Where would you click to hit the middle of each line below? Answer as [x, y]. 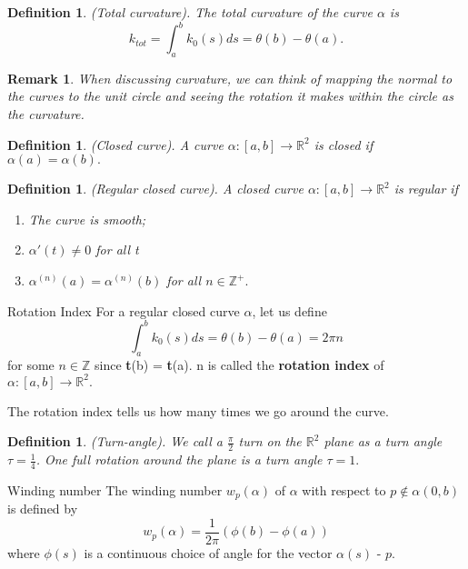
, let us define [289, 310]
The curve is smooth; [87, 219]
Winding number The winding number [115, 489]
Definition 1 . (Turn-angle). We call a [115, 441]
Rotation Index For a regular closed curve [124, 310]
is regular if [426, 189]
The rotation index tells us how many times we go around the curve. [198, 410]
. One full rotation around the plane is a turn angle [179, 459]
